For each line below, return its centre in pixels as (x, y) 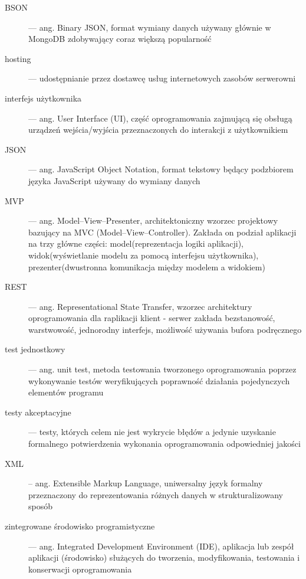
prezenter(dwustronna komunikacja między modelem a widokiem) (147, 266)
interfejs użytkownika (43, 98)
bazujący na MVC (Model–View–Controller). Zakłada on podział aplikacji (162, 232)
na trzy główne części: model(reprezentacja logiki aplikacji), (136, 243)
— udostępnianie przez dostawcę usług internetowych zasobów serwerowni (162, 78)
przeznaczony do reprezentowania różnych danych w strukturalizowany (156, 494)
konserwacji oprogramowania (80, 569)
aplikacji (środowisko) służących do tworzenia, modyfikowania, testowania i (164, 557)
